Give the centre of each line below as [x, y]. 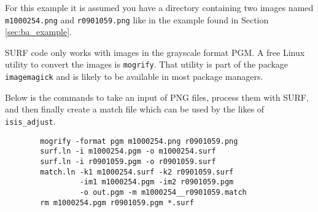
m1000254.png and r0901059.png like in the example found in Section [137, 19]
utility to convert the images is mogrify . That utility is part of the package [147, 64]
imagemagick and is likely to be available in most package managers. [134, 77]
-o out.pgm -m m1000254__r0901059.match [163, 192]
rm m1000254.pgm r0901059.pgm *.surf [117, 202]
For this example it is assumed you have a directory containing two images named [159, 7]
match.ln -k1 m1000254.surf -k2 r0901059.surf [137, 172]
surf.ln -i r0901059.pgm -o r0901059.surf [128, 161]
